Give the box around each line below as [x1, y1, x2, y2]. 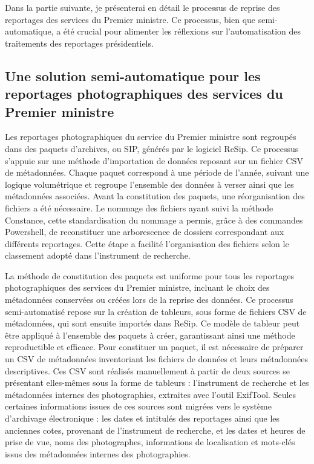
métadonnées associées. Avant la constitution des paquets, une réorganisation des [5, 190, 305, 202]
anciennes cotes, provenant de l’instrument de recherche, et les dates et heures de [5, 423, 306, 436]
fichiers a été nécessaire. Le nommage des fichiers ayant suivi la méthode [5, 201, 273, 214]
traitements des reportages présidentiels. [5, 36, 154, 49]
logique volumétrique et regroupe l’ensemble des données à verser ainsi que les [5, 177, 294, 190]
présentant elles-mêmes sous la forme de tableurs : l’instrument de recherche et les [5, 376, 309, 389]
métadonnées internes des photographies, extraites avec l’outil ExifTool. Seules [5, 388, 296, 400]
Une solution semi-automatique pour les [5, 66, 261, 85]
